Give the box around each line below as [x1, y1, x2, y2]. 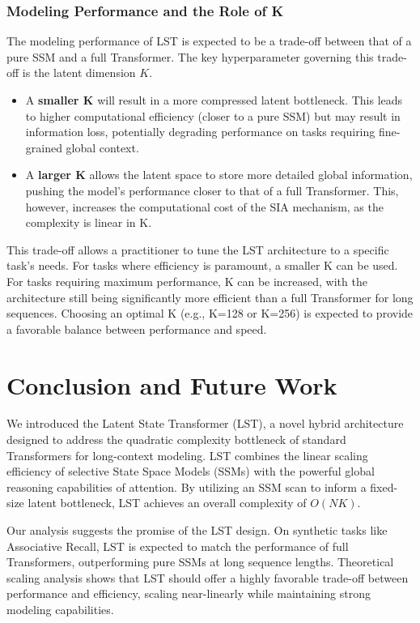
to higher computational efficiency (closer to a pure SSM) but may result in [25, 107, 401, 124]
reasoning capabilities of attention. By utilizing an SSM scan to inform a [6, 478, 367, 495]
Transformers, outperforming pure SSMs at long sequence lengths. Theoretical [6, 553, 394, 570]
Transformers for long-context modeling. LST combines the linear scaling [6, 446, 368, 463]
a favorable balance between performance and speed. [6, 320, 267, 337]
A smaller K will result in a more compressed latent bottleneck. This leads [25, 92, 403, 108]
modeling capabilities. [6, 600, 114, 617]
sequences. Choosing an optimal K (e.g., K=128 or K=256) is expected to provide [6, 305, 414, 322]
